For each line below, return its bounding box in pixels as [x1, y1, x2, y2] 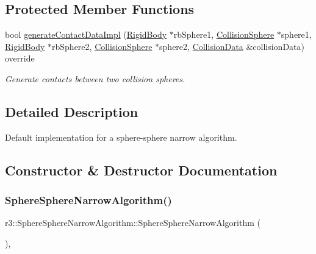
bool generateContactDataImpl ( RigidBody [5, 28, 167, 41]
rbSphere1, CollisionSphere [173, 28, 275, 41]
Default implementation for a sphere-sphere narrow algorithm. [5, 130, 237, 143]
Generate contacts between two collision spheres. [5, 72, 185, 85]
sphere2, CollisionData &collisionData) [159, 40, 304, 52]
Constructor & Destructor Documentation [5, 160, 278, 179]
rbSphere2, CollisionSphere [52, 40, 153, 52]
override [5, 52, 35, 65]
